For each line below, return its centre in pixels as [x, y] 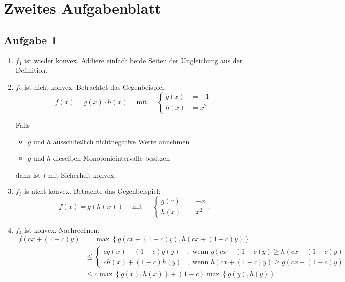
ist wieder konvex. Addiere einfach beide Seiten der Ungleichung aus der [133, 60]
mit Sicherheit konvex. [82, 174]
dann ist [28, 174]
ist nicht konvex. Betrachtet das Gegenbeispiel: [95, 86]
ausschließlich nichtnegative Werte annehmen [121, 141]
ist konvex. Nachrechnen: [62, 229]
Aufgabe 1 [31, 39]
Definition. [32, 70]
